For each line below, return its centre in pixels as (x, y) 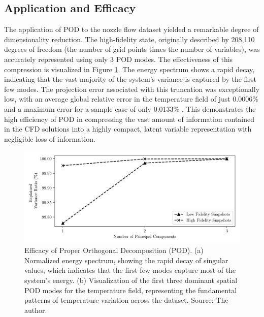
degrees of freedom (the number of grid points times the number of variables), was (132, 49)
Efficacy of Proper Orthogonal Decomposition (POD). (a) (114, 250)
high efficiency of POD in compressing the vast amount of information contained (129, 119)
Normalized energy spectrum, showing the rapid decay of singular (126, 260)
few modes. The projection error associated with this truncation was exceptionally (132, 89)
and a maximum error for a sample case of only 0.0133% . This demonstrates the (130, 108)
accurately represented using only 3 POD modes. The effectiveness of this (119, 59)
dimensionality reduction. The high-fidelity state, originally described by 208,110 (129, 39)
